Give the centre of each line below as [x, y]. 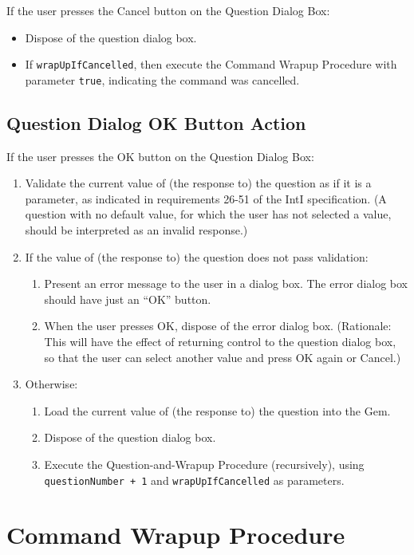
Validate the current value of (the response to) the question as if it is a [198, 183]
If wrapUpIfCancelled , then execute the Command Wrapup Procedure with [211, 64]
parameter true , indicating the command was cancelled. [162, 79]
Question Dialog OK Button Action [156, 122]
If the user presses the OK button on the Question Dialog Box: [160, 156]
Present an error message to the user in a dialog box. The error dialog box [226, 283]
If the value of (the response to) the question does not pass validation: [197, 256]
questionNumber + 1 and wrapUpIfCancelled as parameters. [194, 480]
